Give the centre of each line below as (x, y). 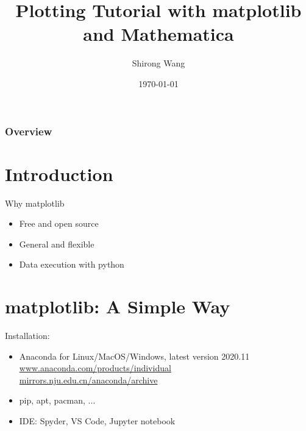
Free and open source (59, 223)
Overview (29, 131)
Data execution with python (72, 264)
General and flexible (57, 244)
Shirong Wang (158, 63)
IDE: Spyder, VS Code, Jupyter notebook (97, 421)
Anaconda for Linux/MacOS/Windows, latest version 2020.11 (134, 356)
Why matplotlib (35, 203)
